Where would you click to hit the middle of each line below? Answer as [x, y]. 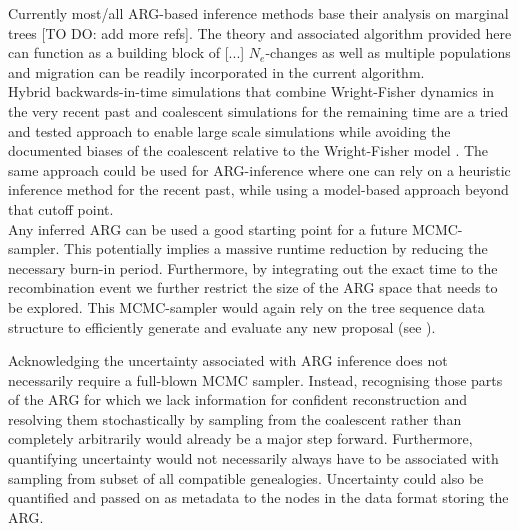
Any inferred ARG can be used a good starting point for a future [208, 228]
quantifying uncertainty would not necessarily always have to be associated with [253, 458]
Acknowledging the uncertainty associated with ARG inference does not [228, 360]
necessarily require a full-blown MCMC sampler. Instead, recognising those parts [255, 379]
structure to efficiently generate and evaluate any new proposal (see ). [222, 326]
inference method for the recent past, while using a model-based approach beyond [258, 189]
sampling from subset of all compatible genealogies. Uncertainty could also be [246, 477]
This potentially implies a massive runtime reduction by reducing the [276, 248]
